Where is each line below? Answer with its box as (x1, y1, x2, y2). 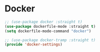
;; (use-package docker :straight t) (4, 19, 83, 24)
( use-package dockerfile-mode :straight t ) (4, 24, 96, 29)
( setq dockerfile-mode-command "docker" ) (4, 28, 92, 34)
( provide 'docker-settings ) (4, 42, 63, 47)
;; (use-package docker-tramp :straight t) (4, 38, 96, 43)
